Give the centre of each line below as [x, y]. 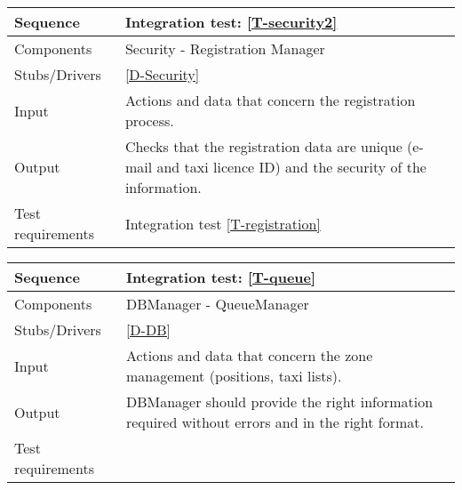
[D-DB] [148, 329]
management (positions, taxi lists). [234, 376]
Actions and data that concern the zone [249, 355]
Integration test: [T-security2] [231, 22]
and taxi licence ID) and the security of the [291, 167]
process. [149, 120]
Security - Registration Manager [225, 48]
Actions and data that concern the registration [270, 100]
